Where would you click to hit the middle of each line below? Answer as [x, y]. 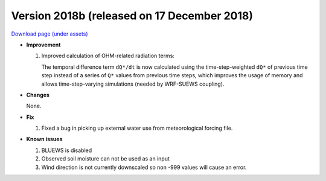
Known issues [44, 139]
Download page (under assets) [50, 34]
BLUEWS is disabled [67, 150]
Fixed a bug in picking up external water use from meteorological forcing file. [137, 128]
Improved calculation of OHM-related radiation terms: [108, 56]
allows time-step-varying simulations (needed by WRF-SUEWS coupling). [133, 84]
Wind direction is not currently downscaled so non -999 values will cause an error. [144, 167]
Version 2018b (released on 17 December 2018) [132, 16]
